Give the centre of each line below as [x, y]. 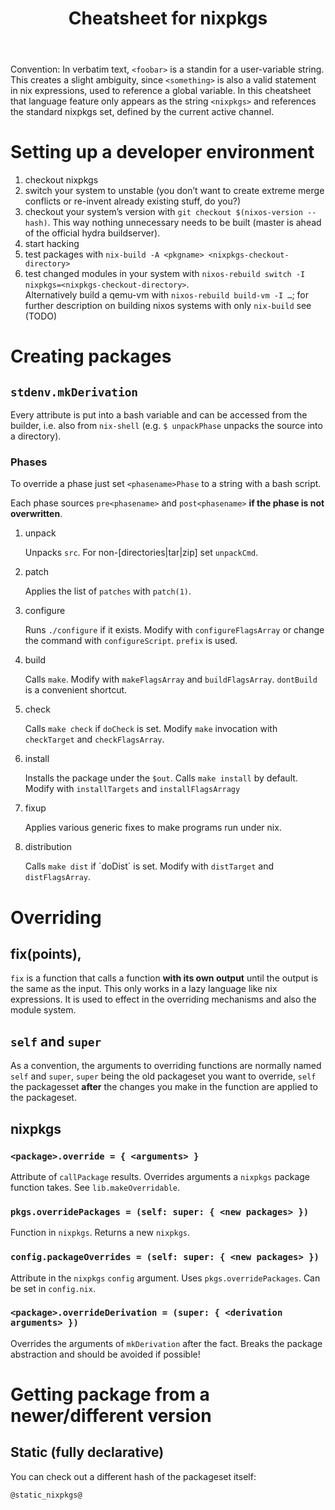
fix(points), [46, 954]
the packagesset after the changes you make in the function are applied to [164, 1087]
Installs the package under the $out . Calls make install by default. [161, 778]
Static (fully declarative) [87, 1452]
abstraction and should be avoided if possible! [105, 1354]
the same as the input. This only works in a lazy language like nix [144, 989]
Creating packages [91, 356]
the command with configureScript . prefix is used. [131, 641]
